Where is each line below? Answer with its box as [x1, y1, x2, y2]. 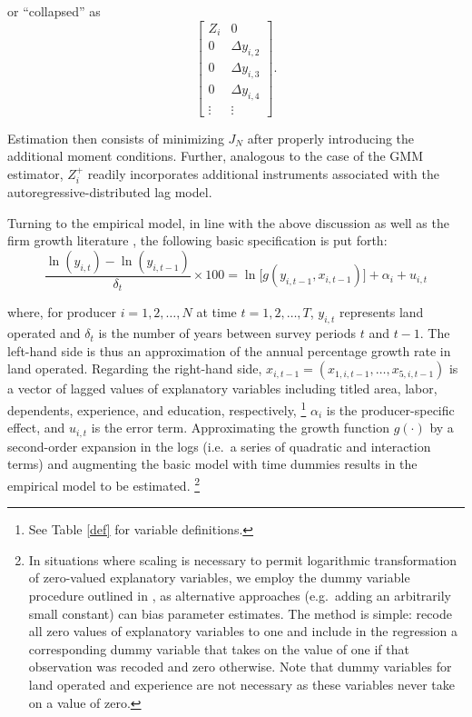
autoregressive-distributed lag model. [7, 183, 212, 202]
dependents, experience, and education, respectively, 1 [7, 398, 307, 419]
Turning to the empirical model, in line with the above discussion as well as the [7, 213, 449, 232]
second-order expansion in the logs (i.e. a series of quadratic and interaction [7, 436, 431, 455]
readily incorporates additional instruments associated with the [87, 164, 439, 183]
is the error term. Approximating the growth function [91, 418, 390, 437]
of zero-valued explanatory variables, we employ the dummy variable [28, 568, 410, 587]
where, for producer [7, 303, 116, 322]
